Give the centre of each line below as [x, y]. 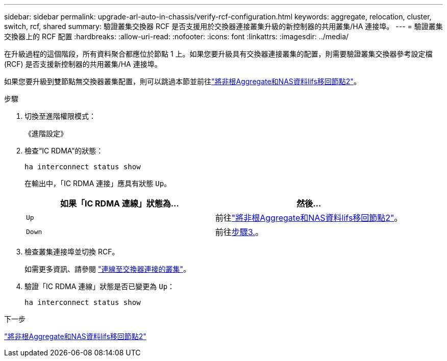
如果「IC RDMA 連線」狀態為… [119, 203]
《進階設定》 [46, 133]
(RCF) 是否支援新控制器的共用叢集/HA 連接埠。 [83, 64]
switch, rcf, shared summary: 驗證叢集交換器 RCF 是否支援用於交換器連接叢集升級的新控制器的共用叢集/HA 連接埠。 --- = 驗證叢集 [224, 26]
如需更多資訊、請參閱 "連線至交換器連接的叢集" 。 [107, 269]
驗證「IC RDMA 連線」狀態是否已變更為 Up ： [100, 286]
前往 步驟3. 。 [239, 232]
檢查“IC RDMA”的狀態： [64, 151]
